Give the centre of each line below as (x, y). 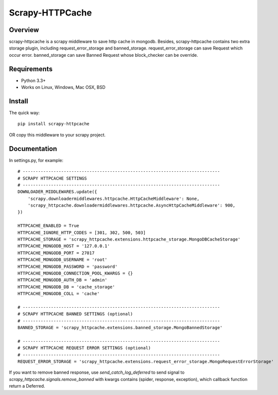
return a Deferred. (27, 386)
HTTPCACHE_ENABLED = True (49, 226)
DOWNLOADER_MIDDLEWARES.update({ (57, 192)
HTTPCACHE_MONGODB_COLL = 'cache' (59, 294)
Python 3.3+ (34, 81)
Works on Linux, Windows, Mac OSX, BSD (63, 87)
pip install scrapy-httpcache (54, 124)
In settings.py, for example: (36, 160)
